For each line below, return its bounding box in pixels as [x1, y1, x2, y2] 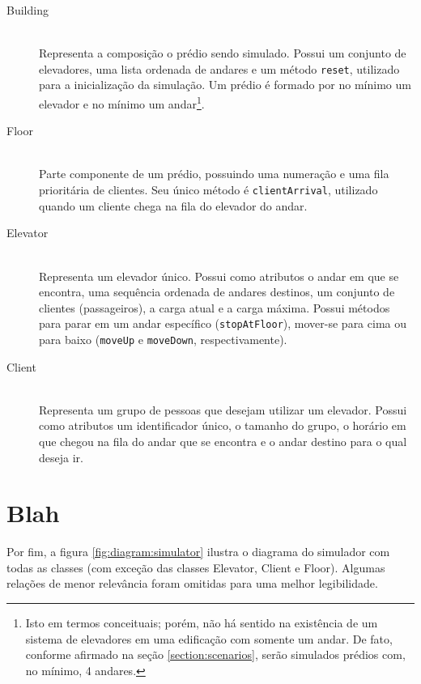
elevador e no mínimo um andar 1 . [39, 93, 205, 112]
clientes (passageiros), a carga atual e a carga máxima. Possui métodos [39, 299, 390, 316]
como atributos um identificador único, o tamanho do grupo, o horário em [39, 417, 406, 434]
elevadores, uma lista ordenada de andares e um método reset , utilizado [39, 60, 400, 77]
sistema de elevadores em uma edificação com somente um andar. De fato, [25, 630, 393, 647]
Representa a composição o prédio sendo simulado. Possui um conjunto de [39, 45, 406, 62]
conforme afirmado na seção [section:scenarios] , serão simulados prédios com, [25, 646, 406, 663]
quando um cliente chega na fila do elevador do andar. [39, 197, 308, 214]
